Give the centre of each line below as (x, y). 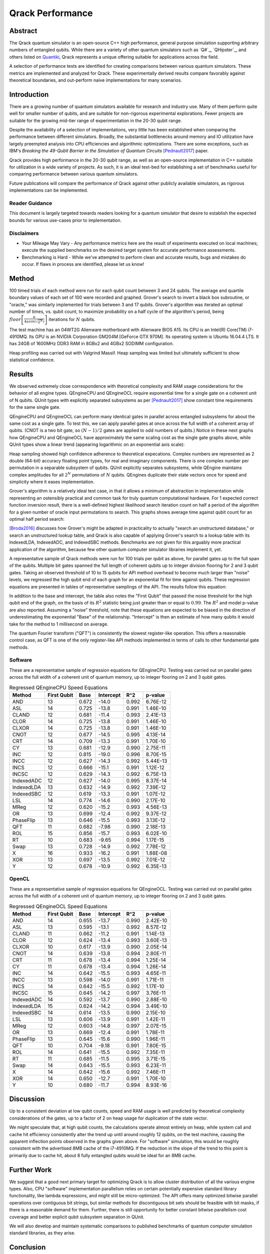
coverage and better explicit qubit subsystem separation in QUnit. (77, 1217)
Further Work (30, 1169)
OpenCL (19, 879)
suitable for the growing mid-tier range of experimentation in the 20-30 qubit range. (95, 120)
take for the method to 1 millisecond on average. (59, 624)
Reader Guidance (31, 203)
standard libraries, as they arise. (42, 1233)
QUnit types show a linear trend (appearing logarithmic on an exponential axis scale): (97, 444)
